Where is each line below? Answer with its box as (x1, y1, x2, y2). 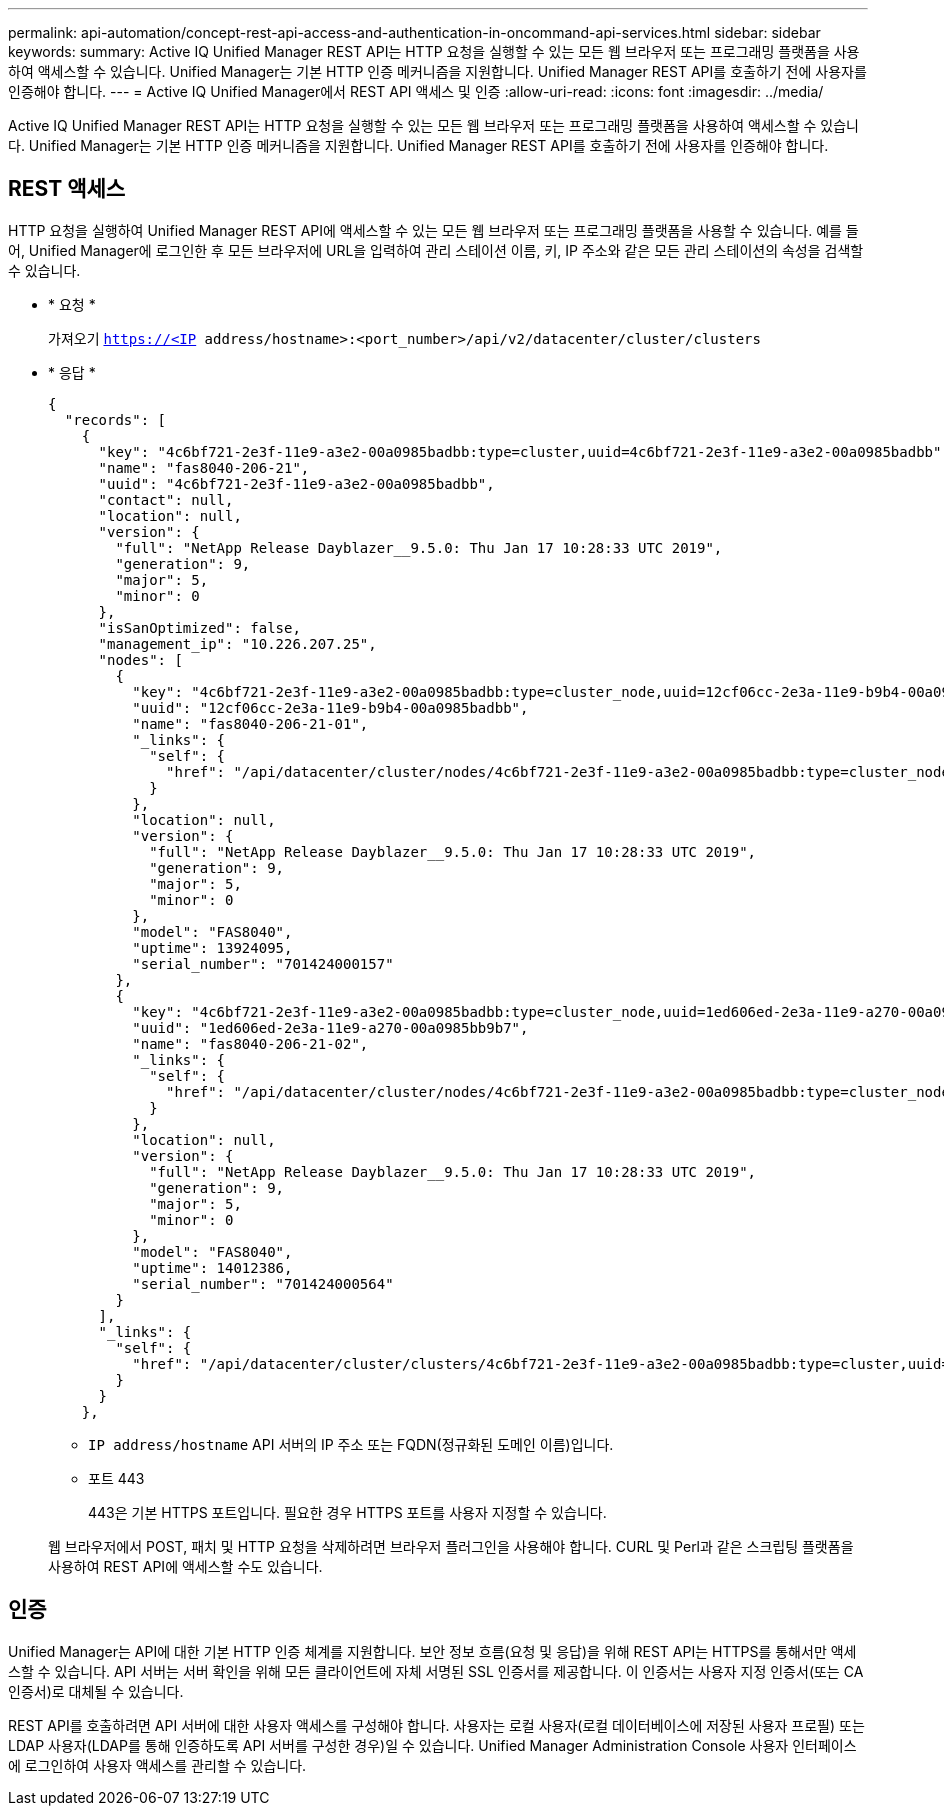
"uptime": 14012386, (132, 1259, 293, 1276)
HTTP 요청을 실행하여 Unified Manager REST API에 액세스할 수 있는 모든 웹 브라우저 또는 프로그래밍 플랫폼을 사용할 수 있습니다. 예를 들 (8, 221, 859, 239)
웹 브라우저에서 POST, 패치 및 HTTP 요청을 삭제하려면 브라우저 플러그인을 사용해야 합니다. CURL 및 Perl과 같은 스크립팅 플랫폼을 (48, 1537, 854, 1555)
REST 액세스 (8, 176, 126, 202)
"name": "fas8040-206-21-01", (132, 715, 369, 732)
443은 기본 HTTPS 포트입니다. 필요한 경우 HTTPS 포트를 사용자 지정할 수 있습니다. (88, 1503, 607, 1521)
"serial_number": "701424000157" (132, 955, 394, 972)
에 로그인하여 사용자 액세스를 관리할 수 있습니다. (8, 1756, 307, 1774)
